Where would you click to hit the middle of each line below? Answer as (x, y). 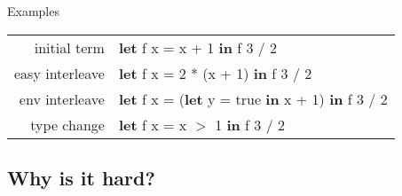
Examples (33, 11)
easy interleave (59, 73)
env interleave (62, 98)
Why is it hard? (81, 177)
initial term (69, 47)
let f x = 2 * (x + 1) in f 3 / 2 (215, 73)
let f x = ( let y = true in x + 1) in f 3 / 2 (253, 98)
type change (67, 124)
